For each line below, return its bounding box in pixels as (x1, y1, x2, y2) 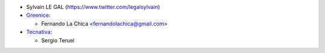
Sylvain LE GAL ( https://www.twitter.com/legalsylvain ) (26, 4, 161, 10)
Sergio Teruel (41, 36, 75, 44)
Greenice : (26, 12, 51, 19)
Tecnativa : (26, 29, 52, 36)
